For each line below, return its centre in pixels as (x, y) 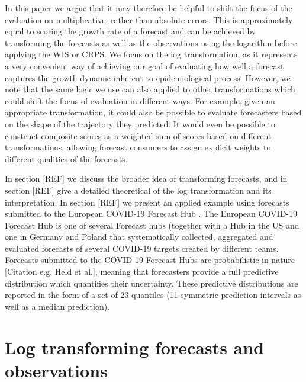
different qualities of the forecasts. (66, 158)
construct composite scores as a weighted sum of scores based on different (138, 135)
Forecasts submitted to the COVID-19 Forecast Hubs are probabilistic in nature (150, 260)
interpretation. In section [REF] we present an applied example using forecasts (147, 202)
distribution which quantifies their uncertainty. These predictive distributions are (152, 283)
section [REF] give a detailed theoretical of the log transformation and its (138, 190)
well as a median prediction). (57, 306)
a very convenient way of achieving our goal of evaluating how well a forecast (144, 65)
